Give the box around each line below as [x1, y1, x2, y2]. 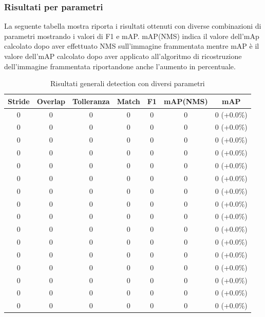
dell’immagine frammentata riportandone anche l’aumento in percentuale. [4, 61, 236, 71]
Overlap [36, 95, 66, 106]
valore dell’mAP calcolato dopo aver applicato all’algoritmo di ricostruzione [4, 51, 242, 61]
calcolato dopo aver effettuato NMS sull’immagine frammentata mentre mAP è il [4, 41, 259, 51]
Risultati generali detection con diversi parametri [50, 78, 205, 89]
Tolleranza [72, 95, 110, 106]
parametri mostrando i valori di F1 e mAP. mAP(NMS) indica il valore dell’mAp [4, 30, 259, 41]
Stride [8, 95, 30, 106]
